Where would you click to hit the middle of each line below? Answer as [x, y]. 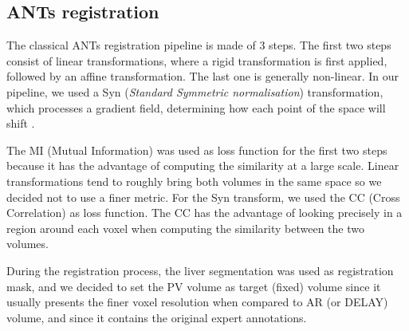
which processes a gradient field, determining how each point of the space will [196, 107]
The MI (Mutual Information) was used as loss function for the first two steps [197, 150]
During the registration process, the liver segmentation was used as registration [200, 270]
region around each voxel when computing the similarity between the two [185, 228]
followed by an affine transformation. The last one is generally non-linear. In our [203, 76]
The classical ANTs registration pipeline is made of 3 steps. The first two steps [199, 45]
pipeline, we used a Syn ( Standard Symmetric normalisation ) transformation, [195, 91]
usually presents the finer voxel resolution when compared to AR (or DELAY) [197, 302]
